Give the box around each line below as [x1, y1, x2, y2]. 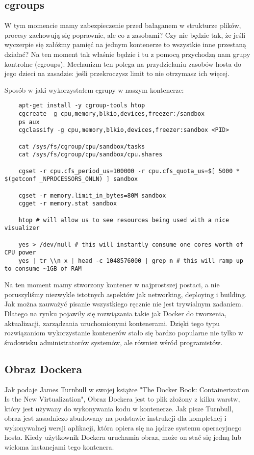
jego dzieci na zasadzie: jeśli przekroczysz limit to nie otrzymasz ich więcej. [4, 68, 230, 78]
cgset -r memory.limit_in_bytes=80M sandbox [18, 192, 166, 199]
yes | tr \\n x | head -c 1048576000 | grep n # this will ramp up [18, 257, 243, 264]
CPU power [4, 249, 36, 256]
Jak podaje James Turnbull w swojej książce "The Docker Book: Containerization [4, 384, 250, 394]
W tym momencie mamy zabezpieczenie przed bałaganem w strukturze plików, [4, 20, 241, 30]
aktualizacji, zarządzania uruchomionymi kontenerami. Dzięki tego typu [4, 318, 220, 328]
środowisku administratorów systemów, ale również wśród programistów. [4, 337, 223, 347]
